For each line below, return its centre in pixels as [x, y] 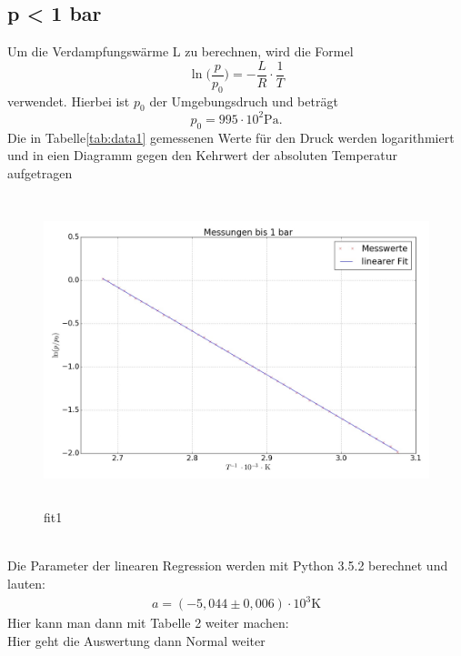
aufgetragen [40, 172]
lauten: [27, 584]
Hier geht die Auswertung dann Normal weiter [136, 640]
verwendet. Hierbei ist [69, 101]
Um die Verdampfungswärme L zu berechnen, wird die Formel [180, 51]
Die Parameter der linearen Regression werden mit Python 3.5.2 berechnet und [228, 565]
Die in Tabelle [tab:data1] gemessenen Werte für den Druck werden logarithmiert [231, 137]
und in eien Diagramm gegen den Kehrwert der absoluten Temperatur [203, 155]
